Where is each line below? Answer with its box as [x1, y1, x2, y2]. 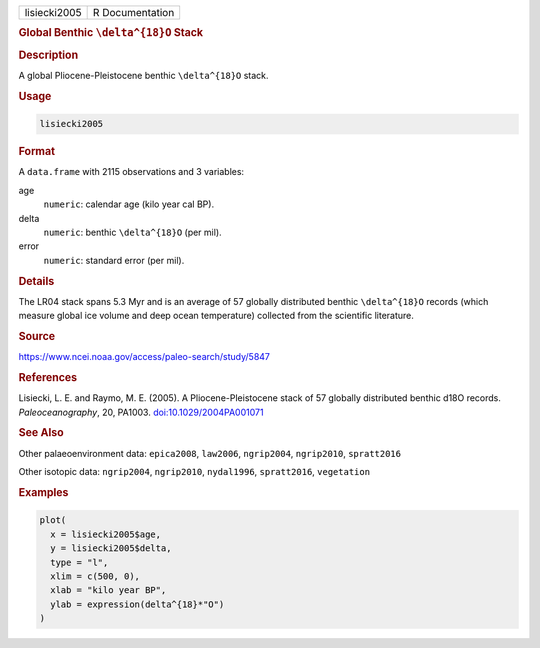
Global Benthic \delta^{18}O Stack [18, 26, 204, 40]
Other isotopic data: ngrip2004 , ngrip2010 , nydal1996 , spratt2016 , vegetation [18, 466, 370, 478]
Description [18, 48, 79, 62]
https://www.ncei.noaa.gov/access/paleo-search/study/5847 [18, 351, 270, 363]
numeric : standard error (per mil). [43, 254, 185, 266]
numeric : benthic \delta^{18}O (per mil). [43, 226, 222, 238]
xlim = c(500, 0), [50, 570, 140, 582]
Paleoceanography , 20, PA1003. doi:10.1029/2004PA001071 [18, 406, 264, 418]
